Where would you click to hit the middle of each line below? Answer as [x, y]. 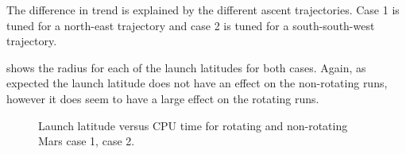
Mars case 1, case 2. [87, 141]
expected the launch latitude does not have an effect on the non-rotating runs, [197, 83]
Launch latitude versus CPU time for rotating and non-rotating [193, 125]
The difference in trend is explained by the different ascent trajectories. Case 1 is [203, 10]
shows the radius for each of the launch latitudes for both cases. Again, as [186, 67]
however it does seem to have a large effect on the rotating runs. [163, 98]
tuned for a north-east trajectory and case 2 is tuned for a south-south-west [191, 25]
